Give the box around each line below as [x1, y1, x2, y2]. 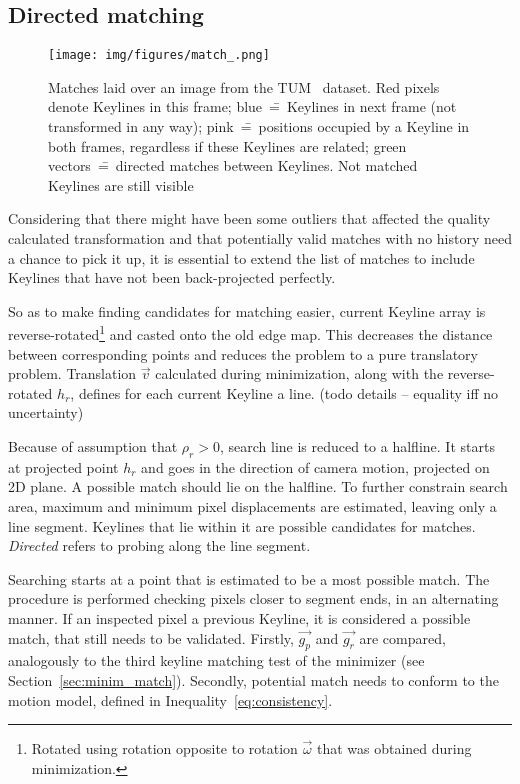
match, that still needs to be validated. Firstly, [8, 627, 294, 648]
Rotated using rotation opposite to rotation [31, 738, 298, 759]
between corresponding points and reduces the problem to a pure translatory [8, 343, 478, 364]
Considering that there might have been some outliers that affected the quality [8, 208, 491, 229]
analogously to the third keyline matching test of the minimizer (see [8, 650, 425, 671]
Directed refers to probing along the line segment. [8, 535, 311, 556]
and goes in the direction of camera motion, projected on [141, 456, 490, 477]
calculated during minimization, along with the [155, 363, 444, 384]
